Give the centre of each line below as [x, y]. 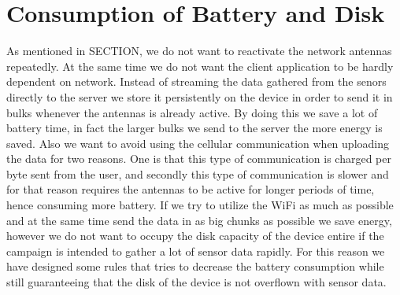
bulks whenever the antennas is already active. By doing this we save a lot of [192, 112]
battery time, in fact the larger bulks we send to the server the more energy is [194, 128]
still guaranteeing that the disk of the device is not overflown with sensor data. [196, 282]
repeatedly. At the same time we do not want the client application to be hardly [200, 66]
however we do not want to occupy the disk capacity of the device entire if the [195, 236]
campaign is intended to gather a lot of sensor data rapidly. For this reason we [196, 251]
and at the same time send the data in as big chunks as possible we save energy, [199, 220]
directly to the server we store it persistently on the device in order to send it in [200, 96]
